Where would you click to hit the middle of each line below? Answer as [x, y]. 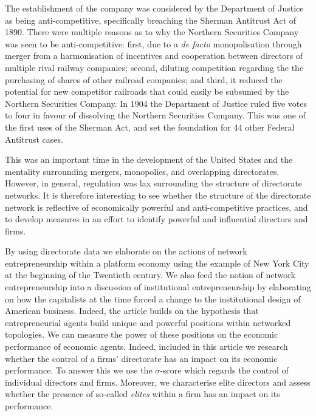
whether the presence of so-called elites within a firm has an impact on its [143, 394]
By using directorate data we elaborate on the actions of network [126, 251]
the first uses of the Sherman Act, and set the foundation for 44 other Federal [150, 127]
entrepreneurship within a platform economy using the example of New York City [157, 263]
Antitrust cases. [34, 139]
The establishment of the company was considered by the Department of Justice [154, 8]
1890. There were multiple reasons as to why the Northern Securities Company [152, 32]
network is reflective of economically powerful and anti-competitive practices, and [156, 207]
